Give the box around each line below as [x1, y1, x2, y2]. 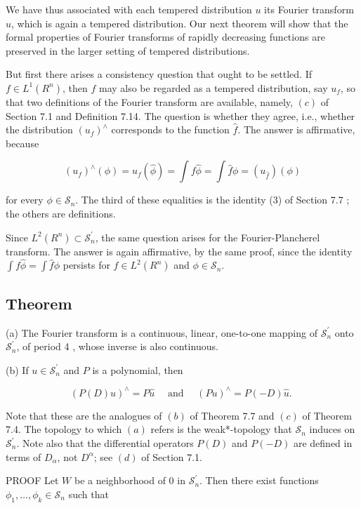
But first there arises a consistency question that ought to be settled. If [6, 67, 312, 81]
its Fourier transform [264, 2, 354, 16]
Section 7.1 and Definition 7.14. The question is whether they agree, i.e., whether [6, 108, 355, 123]
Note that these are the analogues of [6, 408, 162, 422]
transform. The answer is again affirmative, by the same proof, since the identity [6, 243, 353, 258]
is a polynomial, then [92, 362, 183, 377]
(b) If [6, 362, 29, 377]
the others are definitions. [6, 206, 116, 220]
